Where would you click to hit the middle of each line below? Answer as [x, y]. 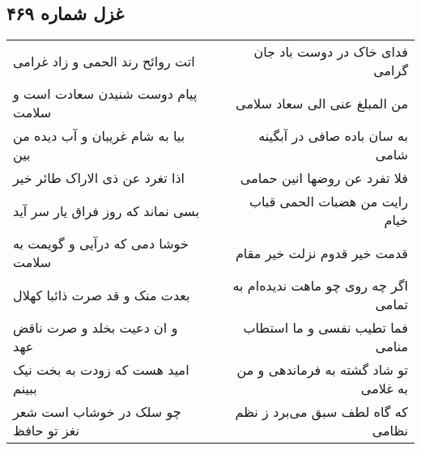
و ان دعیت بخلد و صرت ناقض [96, 328]
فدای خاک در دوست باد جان [331, 52]
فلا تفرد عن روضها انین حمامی [324, 178]
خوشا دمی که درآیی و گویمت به [101, 244]
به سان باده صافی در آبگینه [333, 136]
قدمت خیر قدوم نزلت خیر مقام [321, 253]
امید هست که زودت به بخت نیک [101, 370]
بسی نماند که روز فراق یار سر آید [106, 210]
